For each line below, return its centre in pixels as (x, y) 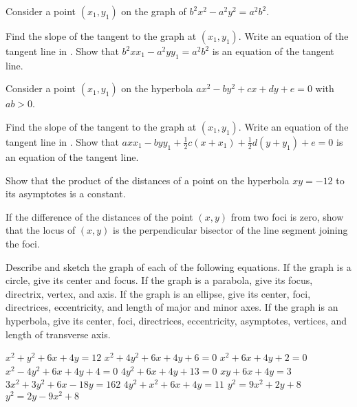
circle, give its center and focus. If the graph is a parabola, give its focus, (159, 280)
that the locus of (41, 230)
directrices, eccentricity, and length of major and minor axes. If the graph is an (172, 307)
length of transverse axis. (58, 334)
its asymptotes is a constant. (66, 194)
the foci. (23, 243)
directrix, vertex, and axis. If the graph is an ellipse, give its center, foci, (158, 293)
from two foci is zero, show (287, 216)
